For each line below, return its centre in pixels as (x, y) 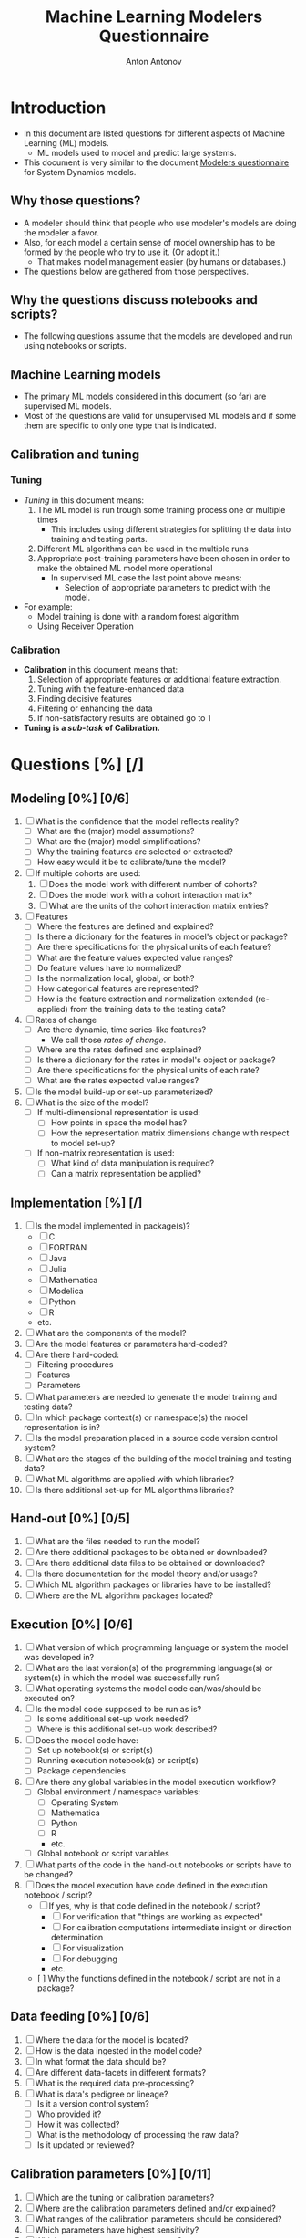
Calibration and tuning (75, 454)
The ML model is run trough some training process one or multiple (161, 509)
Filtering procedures (75, 1365)
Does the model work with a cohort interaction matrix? (151, 895)
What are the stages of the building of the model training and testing (163, 1459)
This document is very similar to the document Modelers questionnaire (156, 162)
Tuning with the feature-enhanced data (111, 689)
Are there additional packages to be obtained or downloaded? (151, 1553)
